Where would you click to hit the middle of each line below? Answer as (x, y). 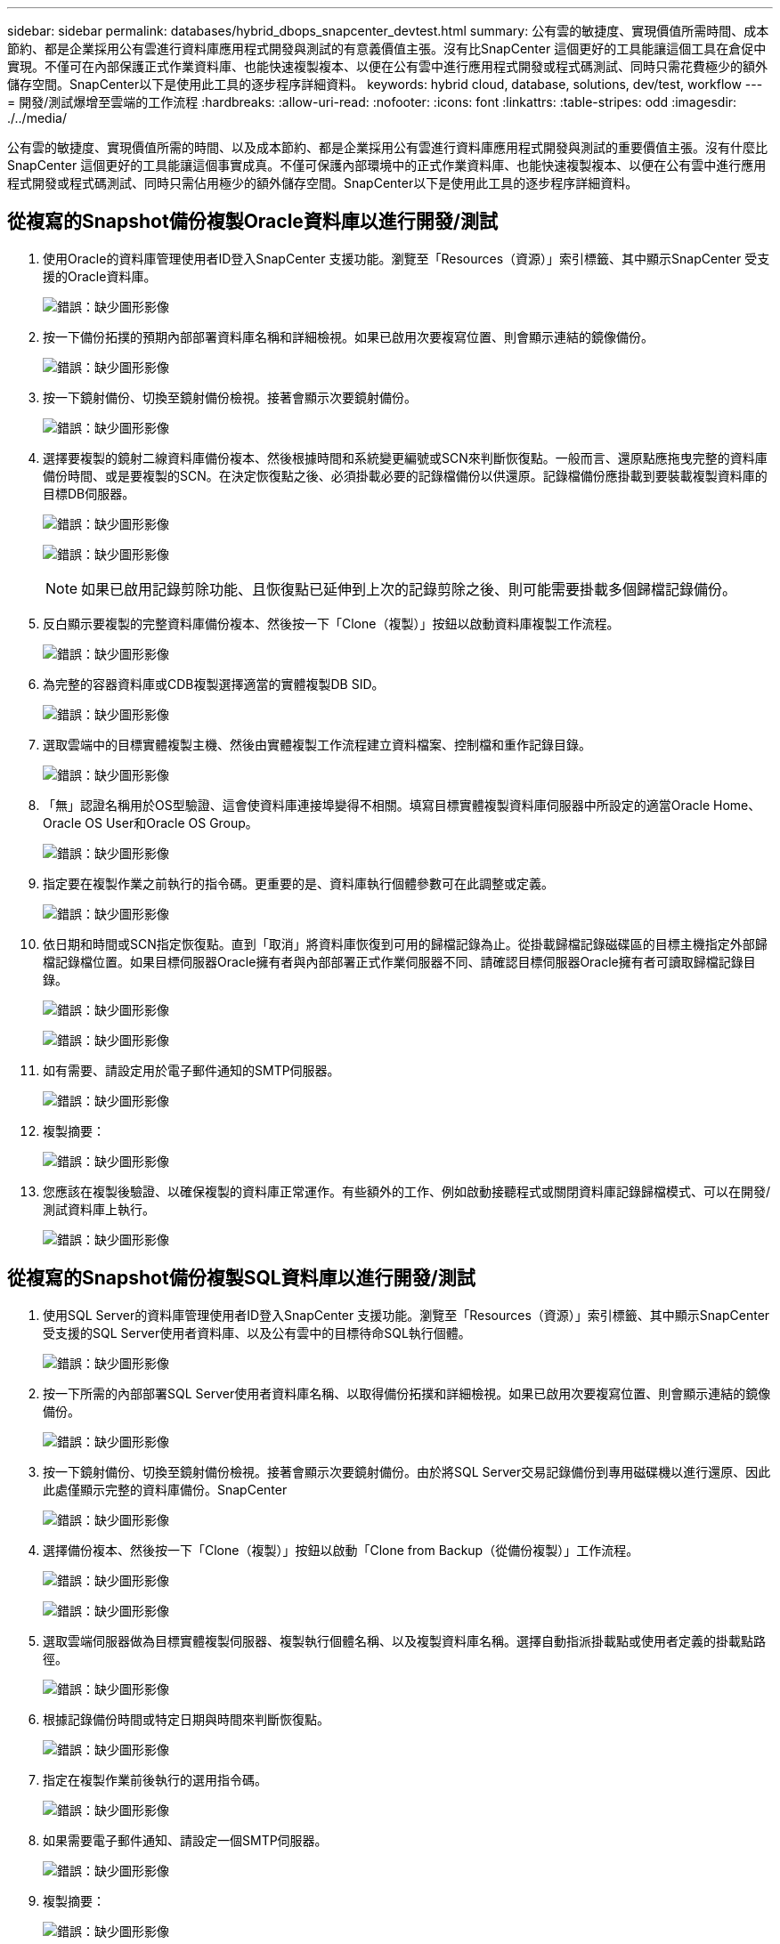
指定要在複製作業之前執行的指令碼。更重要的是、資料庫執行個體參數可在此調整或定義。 (298, 883)
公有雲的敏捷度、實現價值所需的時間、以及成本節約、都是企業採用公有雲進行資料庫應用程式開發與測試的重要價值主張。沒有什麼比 (387, 147)
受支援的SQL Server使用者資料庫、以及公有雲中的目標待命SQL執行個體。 (257, 1332)
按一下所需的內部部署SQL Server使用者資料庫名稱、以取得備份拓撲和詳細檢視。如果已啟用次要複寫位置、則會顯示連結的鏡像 (407, 1393)
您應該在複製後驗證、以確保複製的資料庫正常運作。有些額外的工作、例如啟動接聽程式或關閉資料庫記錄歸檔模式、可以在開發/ (407, 1191)
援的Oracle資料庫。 (100, 276)
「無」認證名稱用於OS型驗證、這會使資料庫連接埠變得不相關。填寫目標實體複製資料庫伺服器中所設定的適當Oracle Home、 (402, 805)
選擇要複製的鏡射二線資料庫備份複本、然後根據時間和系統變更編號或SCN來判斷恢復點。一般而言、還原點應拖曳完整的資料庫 (405, 458)
